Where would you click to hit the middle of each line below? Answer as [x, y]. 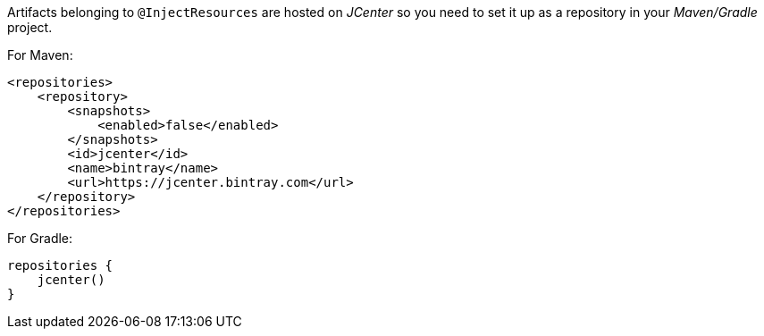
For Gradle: [40, 238]
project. [30, 27]
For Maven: [40, 55]
